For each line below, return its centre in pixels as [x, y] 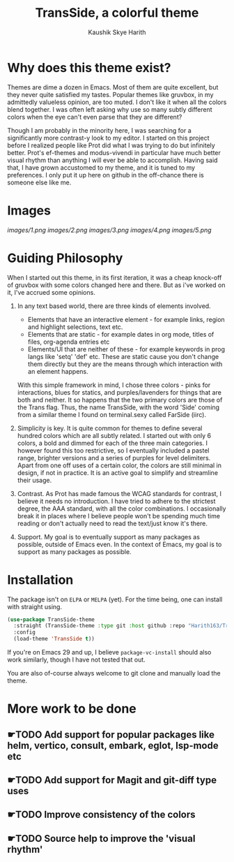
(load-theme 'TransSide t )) [54, 639]
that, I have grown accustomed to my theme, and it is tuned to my [101, 167]
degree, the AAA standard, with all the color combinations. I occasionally [122, 509]
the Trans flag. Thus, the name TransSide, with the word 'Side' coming [118, 407]
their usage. [34, 480]
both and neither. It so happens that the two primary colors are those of [120, 400]
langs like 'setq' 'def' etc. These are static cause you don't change [123, 356]
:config [25, 633]
